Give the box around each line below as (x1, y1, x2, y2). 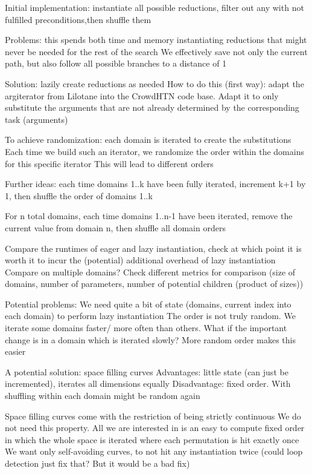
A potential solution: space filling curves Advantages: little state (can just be (5, 365, 288, 378)
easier (5, 345, 26, 358)
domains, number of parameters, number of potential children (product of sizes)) (5, 277, 304, 290)
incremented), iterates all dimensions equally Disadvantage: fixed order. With (5, 377, 291, 390)
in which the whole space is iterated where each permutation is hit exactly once (5, 433, 299, 446)
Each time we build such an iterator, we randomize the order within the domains (5, 145, 304, 157)
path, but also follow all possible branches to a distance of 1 (5, 57, 227, 70)
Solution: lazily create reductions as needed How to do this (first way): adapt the (5, 77, 304, 90)
